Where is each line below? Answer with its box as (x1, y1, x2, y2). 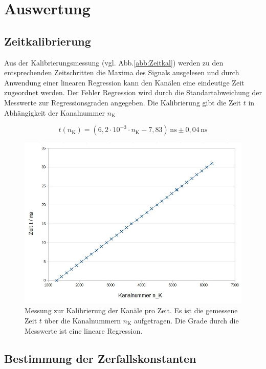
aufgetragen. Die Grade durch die (134, 315, 239, 325)
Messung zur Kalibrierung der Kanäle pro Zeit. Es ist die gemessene (25, 305, 238, 316)
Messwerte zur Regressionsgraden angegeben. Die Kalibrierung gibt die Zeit (4, 97, 241, 107)
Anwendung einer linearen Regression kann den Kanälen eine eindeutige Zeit (4, 77, 245, 88)
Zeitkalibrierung (4, 33, 91, 49)
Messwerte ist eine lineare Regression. (25, 325, 143, 336)
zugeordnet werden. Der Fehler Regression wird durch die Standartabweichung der (4, 87, 262, 98)
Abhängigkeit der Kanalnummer (4, 107, 105, 118)
